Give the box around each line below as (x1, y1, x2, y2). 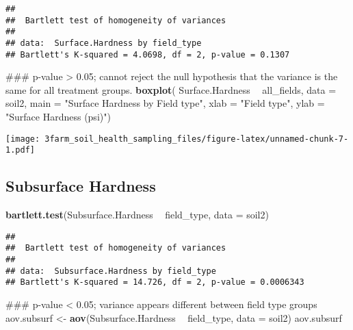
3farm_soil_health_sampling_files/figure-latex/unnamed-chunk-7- (44, 134, 349, 144)
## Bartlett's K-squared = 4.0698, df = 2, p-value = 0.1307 (5, 49, 290, 60)
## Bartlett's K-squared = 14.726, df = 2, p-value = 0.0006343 (5, 277, 304, 288)
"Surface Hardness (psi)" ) (5, 110, 111, 124)
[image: (5, 134, 40, 144)
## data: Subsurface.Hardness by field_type (5, 266, 216, 276)
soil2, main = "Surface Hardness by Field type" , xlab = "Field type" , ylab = (5, 96, 325, 110)
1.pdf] (5, 145, 35, 155)
